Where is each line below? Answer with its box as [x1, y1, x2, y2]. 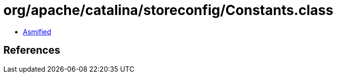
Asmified [23, 27, 52, 36]
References [3, 44, 60, 57]
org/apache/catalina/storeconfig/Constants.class [3, 2, 334, 18]
